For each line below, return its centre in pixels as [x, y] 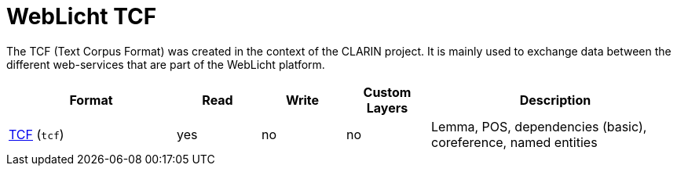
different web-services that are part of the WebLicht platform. [166, 64]
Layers [387, 107]
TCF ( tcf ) [37, 134]
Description [555, 100]
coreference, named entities [514, 142]
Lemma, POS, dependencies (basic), [539, 126]
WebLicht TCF [82, 16]
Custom [387, 92]
